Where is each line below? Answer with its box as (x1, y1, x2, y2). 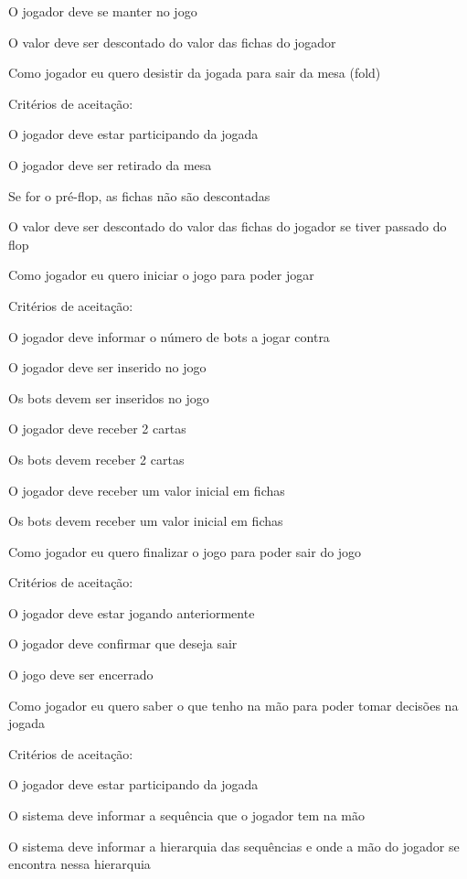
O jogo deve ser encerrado (8, 665, 154, 684)
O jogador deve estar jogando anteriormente (8, 603, 255, 622)
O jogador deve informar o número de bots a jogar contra (8, 327, 330, 346)
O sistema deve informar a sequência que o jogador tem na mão (8, 806, 365, 825)
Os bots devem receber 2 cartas (8, 449, 185, 468)
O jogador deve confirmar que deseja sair (8, 634, 238, 653)
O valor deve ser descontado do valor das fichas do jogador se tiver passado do (8, 217, 447, 236)
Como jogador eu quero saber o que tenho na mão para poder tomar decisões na (8, 695, 459, 714)
